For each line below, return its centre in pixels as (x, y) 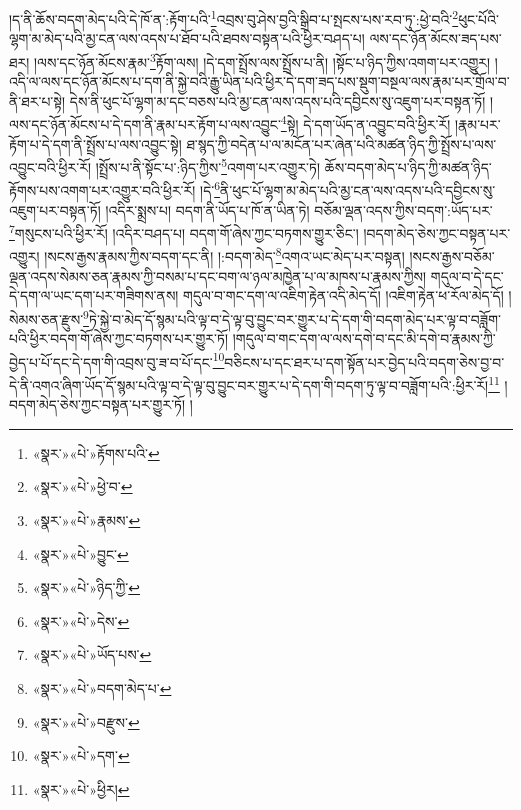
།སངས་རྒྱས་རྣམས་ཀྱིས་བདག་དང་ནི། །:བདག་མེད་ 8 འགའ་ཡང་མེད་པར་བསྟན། (224, 255)
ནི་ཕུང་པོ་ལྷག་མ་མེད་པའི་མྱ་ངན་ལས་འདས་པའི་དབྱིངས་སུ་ (358, 190)
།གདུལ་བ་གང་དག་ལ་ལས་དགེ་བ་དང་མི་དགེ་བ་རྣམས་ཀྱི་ (364, 338)
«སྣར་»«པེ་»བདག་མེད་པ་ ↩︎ (102, 688)
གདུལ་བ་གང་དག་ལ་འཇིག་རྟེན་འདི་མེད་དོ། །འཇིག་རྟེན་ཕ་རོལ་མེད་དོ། (343, 295)
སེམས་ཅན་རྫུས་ (46, 318)
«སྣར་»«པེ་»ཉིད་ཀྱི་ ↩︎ (86, 587)
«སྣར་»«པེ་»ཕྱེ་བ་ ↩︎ (82, 486)
